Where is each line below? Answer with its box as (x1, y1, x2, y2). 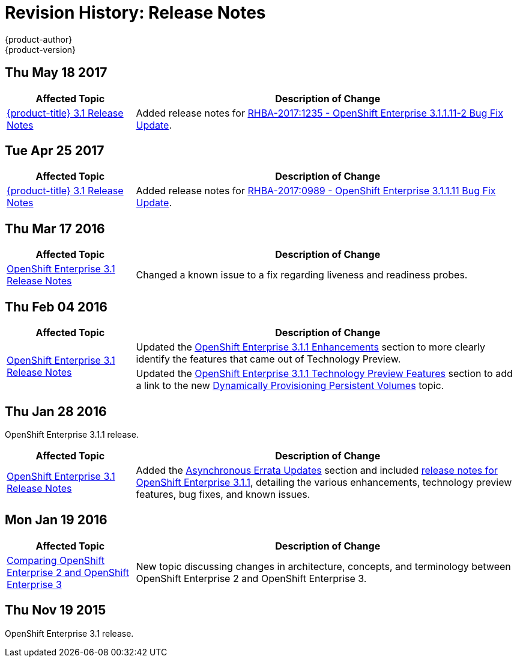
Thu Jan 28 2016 (5, 403, 107, 419)
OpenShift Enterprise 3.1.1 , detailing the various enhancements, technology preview (136, 476, 512, 488)
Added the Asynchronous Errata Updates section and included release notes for (136, 464, 498, 476)
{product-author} (5, 34, 73, 44)
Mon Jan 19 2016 (5, 512, 107, 528)
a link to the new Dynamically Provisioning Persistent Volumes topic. (136, 379, 444, 392)
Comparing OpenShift (7, 554, 105, 566)
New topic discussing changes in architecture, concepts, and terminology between (136, 560, 511, 572)
